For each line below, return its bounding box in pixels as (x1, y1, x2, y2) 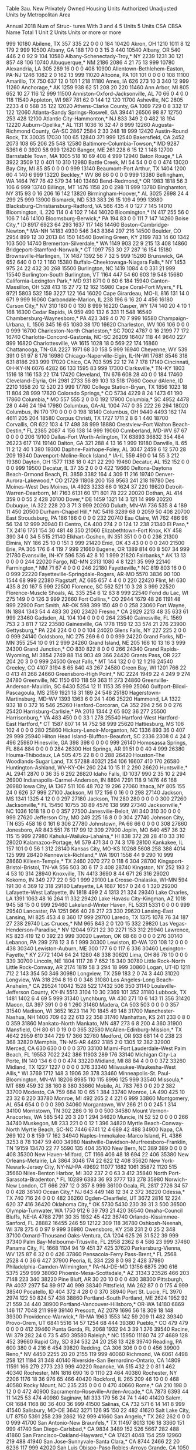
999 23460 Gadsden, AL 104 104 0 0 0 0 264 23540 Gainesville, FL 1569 (6, 614, 183, 621)
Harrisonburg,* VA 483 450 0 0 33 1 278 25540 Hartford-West (6, 714, 157, 721)
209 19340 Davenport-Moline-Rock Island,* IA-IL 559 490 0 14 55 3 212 (6, 452, 180, 459)
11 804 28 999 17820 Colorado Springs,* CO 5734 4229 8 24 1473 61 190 (6, 390, 183, 396)
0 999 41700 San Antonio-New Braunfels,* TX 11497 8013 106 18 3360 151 (6, 1419, 185, 1426)
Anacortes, (6, 1113, 33, 1121)
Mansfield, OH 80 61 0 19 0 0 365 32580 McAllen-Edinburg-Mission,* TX (6, 1026, 183, 1033)
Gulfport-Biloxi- (150, 683, 188, 689)
